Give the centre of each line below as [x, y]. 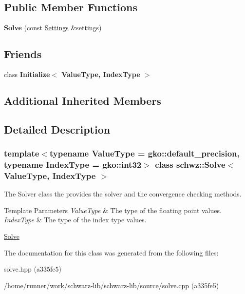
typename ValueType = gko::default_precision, [144, 153]
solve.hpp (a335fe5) [33, 269]
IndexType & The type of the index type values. [75, 220]
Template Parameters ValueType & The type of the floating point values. [113, 210]
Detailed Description [57, 129]
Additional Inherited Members [83, 100]
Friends [23, 54]
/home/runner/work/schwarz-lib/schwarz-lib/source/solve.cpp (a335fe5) [112, 285]
